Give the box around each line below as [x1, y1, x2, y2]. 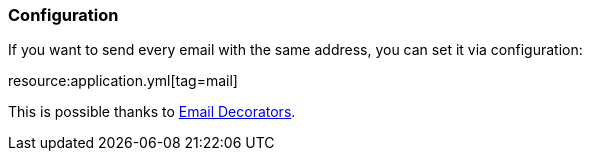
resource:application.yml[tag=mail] [8, 72, 238, 90]
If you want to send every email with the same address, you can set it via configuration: [8, 41, 583, 59]
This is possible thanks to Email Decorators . [8, 103, 296, 121]
